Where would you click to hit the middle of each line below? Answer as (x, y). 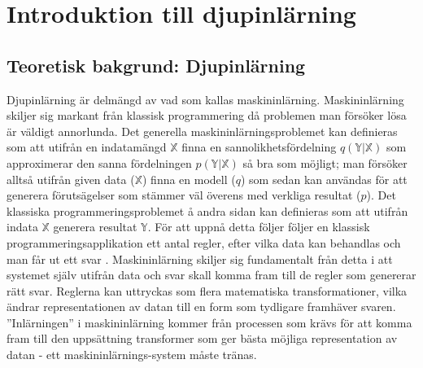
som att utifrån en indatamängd (87, 147)
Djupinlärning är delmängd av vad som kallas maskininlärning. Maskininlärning (205, 99)
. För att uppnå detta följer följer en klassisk (259, 227)
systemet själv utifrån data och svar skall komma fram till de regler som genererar (211, 275)
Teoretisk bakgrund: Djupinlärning (156, 65)
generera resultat (95, 227)
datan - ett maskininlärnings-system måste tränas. (132, 355)
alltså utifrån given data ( (71, 179)
